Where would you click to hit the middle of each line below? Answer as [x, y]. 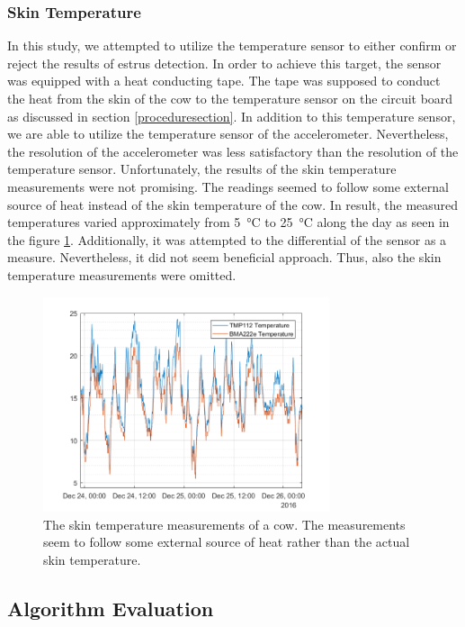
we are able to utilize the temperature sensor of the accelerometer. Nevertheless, [228, 134]
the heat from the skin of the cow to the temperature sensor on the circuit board [230, 98]
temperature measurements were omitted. [122, 274]
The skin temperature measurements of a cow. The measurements [224, 524]
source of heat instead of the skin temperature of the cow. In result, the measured [233, 204]
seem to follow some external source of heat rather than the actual [227, 542]
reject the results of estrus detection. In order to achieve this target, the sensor [224, 63]
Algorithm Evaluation [111, 608]
